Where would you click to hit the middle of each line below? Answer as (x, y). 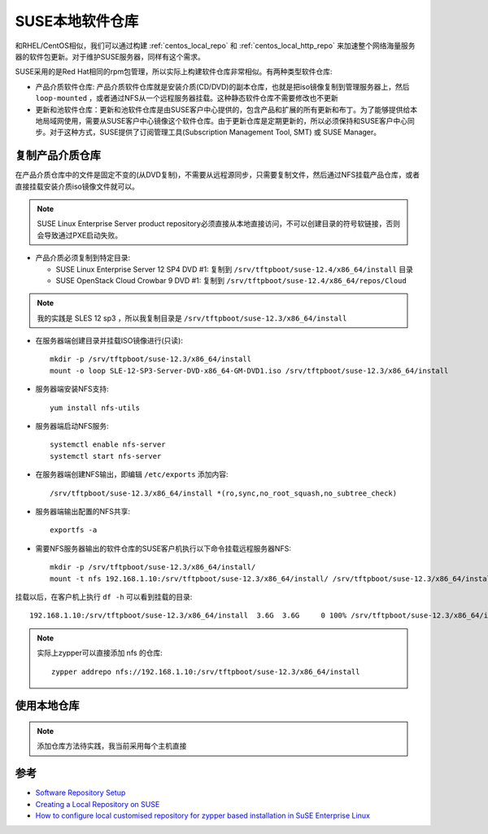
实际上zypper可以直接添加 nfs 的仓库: (100, 653)
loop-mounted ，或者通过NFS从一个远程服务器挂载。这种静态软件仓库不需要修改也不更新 (187, 98)
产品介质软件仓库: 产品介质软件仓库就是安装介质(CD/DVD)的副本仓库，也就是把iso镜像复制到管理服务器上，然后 (222, 86)
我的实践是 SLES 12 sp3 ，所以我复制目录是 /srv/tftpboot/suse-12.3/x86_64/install (192, 318)
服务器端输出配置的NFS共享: (83, 511)
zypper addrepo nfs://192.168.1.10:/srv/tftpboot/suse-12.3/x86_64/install (206, 672)
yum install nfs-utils (95, 408)
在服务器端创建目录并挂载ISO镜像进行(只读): (109, 341)
